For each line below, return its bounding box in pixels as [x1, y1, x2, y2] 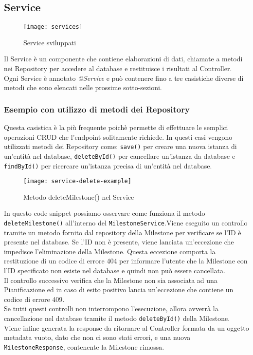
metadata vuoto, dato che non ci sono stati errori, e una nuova [4, 332, 191, 342]
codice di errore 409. [4, 294, 65, 304]
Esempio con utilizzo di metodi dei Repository [4, 103, 190, 115]
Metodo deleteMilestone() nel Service [23, 191, 134, 202]
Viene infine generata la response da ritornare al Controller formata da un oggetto [4, 322, 249, 333]
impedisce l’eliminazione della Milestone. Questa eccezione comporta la [4, 246, 216, 256]
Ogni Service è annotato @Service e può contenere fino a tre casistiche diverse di [4, 73, 244, 83]
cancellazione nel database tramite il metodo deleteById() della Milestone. [4, 313, 230, 323]
